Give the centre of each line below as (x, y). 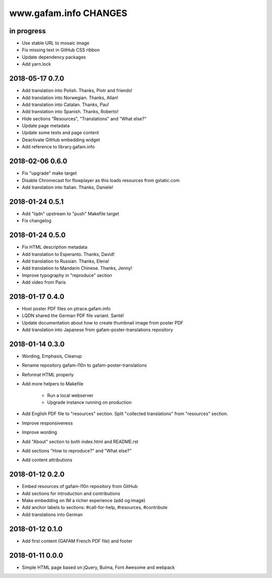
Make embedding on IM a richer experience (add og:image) (84, 501)
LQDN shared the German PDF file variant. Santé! (73, 316)
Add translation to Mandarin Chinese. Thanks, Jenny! (77, 268)
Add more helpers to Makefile (53, 384)
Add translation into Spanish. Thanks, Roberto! (70, 112)
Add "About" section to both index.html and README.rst (80, 441)
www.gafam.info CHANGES (68, 13)
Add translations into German (52, 514)
